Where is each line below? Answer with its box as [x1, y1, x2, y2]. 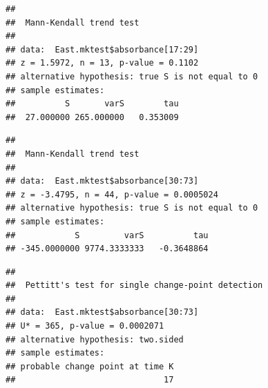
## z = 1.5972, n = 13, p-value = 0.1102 [6, 58, 199, 68]
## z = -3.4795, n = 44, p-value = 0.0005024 [6, 189, 218, 200]
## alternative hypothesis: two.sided [6, 334, 184, 345]
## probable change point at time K [6, 361, 174, 371]
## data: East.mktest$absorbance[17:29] [6, 44, 199, 55]
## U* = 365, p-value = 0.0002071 [6, 321, 164, 331]
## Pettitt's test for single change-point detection [6, 280, 263, 291]
